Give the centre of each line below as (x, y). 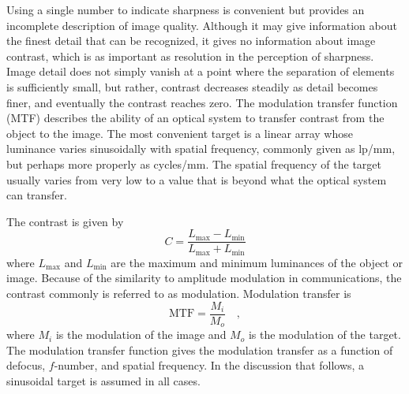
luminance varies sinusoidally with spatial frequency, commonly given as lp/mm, (201, 149)
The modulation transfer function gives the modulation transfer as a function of (200, 349)
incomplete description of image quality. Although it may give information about (202, 25)
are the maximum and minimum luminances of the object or (257, 262)
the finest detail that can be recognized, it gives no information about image (191, 41)
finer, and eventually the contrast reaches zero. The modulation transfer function (202, 102)
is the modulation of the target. (325, 335)
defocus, (26, 365)
